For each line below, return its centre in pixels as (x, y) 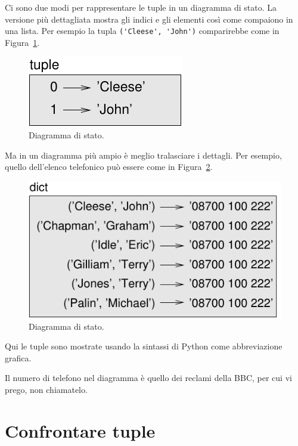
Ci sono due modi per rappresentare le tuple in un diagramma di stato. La (141, 7)
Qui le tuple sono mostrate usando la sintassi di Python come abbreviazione (144, 346)
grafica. (18, 357)
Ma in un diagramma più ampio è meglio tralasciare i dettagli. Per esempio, (143, 155)
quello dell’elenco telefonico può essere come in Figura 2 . (109, 167)
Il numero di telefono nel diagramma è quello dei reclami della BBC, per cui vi (148, 378)
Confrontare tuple (80, 430)
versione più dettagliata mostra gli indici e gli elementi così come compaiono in (149, 19)
